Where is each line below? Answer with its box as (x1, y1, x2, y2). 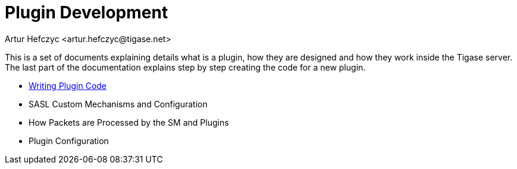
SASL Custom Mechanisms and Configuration (29, 98, 208, 109)
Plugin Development (5, 2, 168, 23)
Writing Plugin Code (29, 80, 107, 91)
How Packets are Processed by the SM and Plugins (29, 117, 229, 127)
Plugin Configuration (29, 135, 109, 146)
